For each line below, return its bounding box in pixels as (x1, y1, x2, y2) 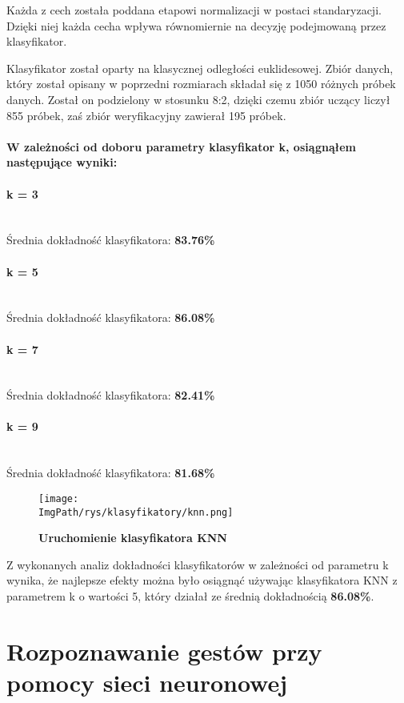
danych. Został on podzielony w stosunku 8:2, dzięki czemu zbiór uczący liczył (6, 90, 390, 107)
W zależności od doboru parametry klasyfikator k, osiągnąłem (6, 138, 357, 155)
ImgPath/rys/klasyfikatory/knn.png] (38, 506, 234, 518)
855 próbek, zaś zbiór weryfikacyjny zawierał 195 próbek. (6, 106, 286, 123)
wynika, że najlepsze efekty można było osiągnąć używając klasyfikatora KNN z (6, 572, 398, 589)
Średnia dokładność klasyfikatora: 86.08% (6, 309, 215, 326)
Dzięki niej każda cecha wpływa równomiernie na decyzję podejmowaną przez (6, 17, 386, 34)
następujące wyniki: (6, 154, 118, 171)
